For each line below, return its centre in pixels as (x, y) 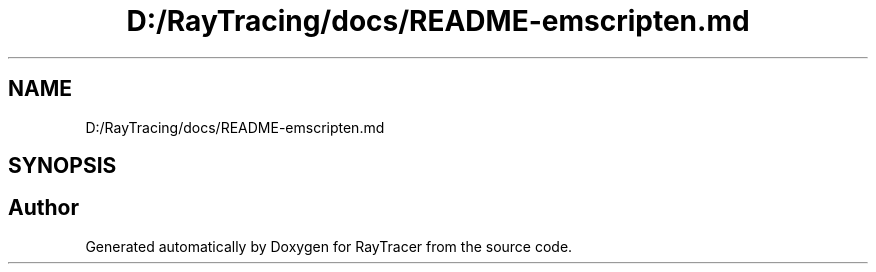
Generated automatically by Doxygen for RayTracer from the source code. (329, 246)
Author (43, 208)
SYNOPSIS (62, 166)
